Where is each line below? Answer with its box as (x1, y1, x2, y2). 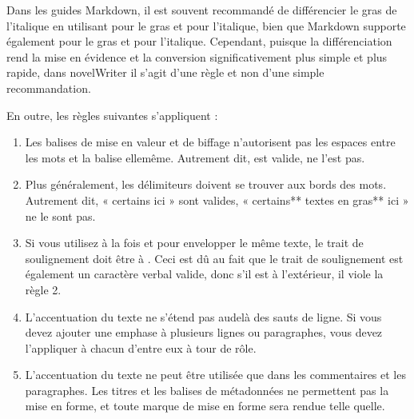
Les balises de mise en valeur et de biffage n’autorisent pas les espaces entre (25, 134, 396, 150)
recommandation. (6, 79, 91, 96)
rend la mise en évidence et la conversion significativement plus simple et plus (6, 48, 388, 65)
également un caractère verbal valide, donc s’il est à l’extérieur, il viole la (25, 265, 384, 282)
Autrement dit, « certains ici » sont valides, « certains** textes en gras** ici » (25, 191, 409, 208)
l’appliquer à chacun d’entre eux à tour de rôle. (25, 339, 257, 356)
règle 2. (25, 281, 62, 297)
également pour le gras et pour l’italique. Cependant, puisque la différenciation (6, 33, 392, 50)
